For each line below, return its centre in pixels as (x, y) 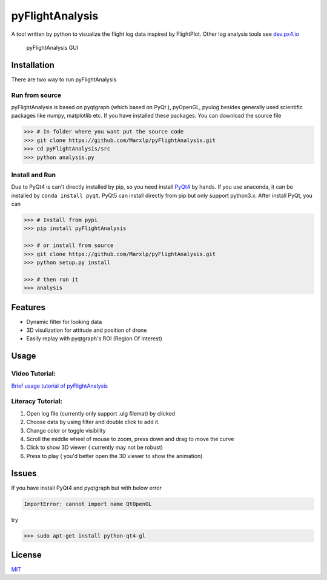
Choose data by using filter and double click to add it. (93, 422)
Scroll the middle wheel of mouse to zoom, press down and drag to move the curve (130, 439)
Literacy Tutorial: (37, 402)
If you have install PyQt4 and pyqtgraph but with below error (86, 488)
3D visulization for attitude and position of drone (87, 330)
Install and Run (34, 175)
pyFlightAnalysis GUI (52, 47)
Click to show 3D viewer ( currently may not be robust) (95, 447)
